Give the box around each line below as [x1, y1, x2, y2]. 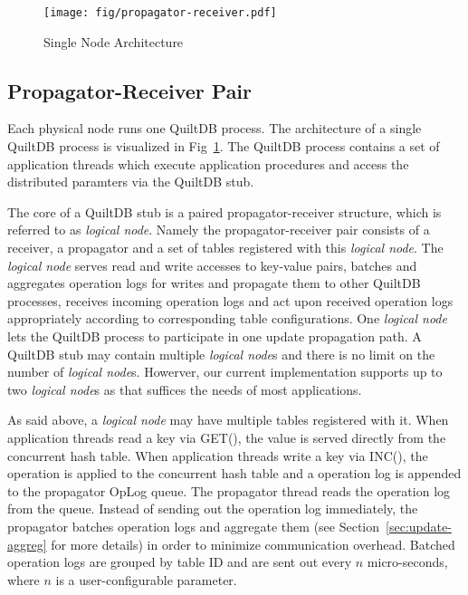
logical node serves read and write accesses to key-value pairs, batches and [7, 255, 417, 274]
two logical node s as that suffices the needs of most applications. [7, 379, 362, 398]
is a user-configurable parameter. [55, 570, 237, 589]
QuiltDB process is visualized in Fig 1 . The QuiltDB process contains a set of [7, 137, 440, 156]
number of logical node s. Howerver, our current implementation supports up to [7, 362, 443, 381]
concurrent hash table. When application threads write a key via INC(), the [7, 446, 428, 465]
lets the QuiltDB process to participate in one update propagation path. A [7, 326, 422, 345]
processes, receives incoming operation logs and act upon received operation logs [7, 291, 454, 310]
